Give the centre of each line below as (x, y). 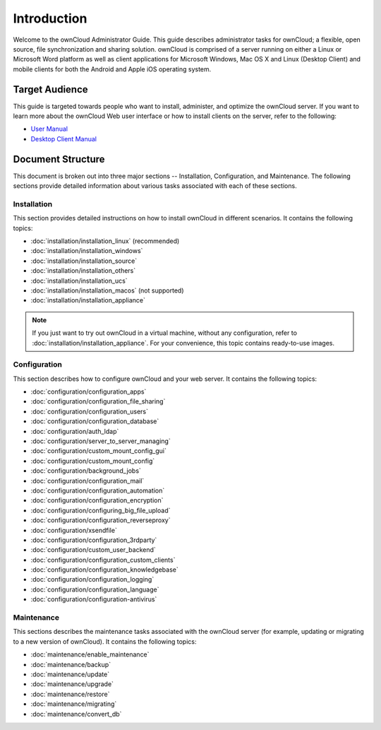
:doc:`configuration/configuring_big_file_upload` (101, 510)
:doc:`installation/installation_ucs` (79, 281)
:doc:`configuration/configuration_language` (95, 589)
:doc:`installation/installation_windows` (87, 251)
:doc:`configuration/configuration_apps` (89, 392)
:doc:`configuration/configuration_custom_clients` (103, 560)
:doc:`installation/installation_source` (84, 261)
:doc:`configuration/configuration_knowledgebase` (105, 570)
